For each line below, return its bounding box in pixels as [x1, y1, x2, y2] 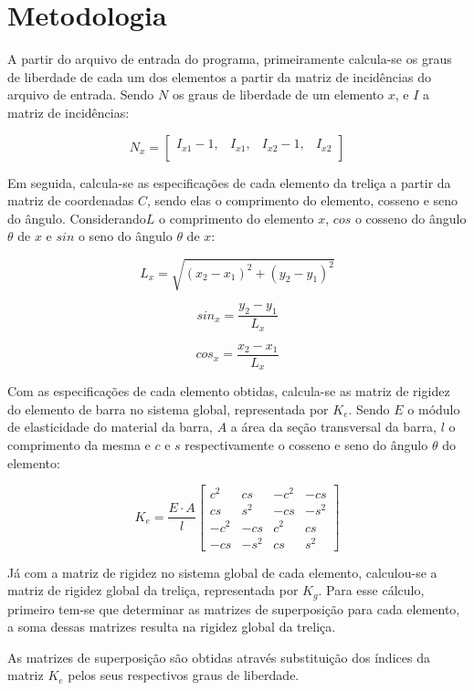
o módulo [407, 399, 460, 418]
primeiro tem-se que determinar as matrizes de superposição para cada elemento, [7, 599, 460, 618]
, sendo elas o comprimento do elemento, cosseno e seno [146, 191, 458, 210]
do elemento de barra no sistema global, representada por [7, 399, 329, 418]
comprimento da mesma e [7, 435, 151, 454]
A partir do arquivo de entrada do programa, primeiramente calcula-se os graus [7, 49, 452, 68]
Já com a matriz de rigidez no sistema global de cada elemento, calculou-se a [7, 562, 437, 581]
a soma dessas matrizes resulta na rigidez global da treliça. [7, 617, 336, 636]
